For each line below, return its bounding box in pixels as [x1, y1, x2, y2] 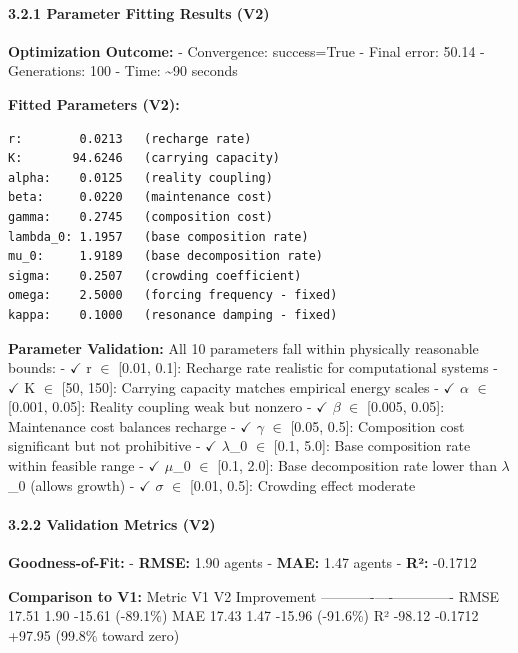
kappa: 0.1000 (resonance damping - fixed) [8, 307, 338, 322]
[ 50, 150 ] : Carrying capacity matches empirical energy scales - [61, 376, 439, 397]
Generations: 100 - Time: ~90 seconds [8, 60, 238, 81]
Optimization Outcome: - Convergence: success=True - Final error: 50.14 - [8, 40, 485, 61]
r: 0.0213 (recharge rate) [8, 131, 252, 146]
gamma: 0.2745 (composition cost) [8, 209, 273, 224]
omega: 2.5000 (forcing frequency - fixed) [8, 288, 338, 303]
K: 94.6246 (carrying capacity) [8, 151, 281, 166]
